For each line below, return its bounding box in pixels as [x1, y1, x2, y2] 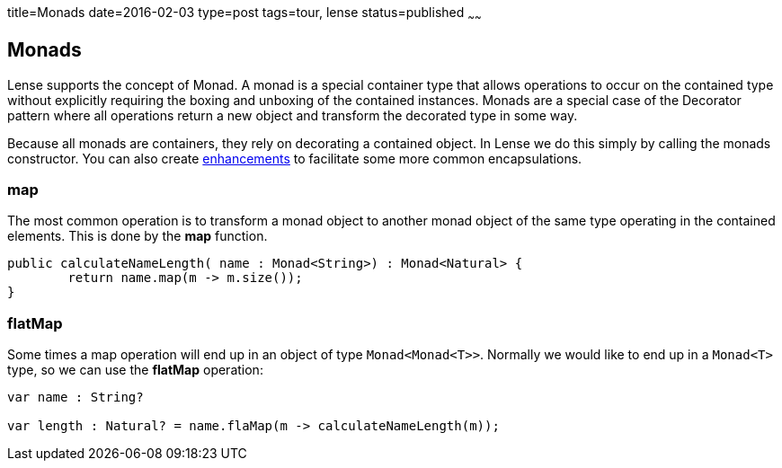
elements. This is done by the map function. [7, 228, 268, 244]
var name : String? [7, 390, 144, 405]
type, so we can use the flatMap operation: [7, 362, 263, 378]
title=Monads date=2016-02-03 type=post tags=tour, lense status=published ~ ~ [7, 4, 482, 23]
